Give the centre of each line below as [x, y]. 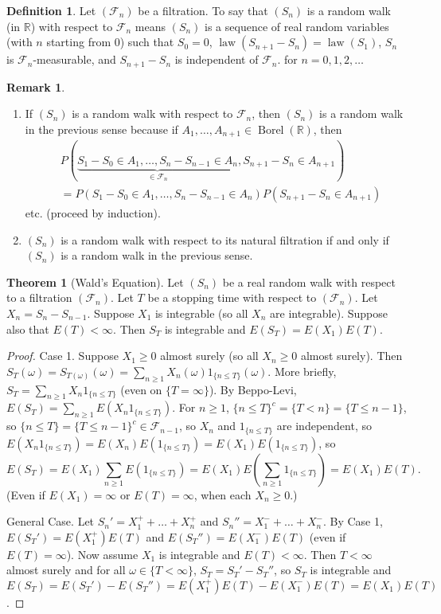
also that [28, 329]
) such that [147, 42]
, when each [222, 494]
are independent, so [324, 426]
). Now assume [102, 554]
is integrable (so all [201, 313]
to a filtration [39, 297]
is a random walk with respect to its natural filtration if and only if [225, 239]
